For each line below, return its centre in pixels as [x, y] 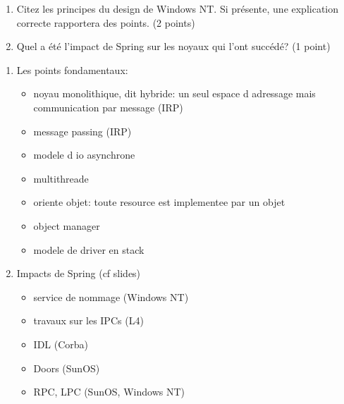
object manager [67, 225]
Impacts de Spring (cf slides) [79, 273]
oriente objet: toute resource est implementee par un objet [159, 202]
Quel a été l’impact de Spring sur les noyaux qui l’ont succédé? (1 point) [173, 46]
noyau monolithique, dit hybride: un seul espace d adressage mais [174, 93]
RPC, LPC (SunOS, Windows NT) [109, 392]
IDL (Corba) [61, 344]
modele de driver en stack [89, 249]
